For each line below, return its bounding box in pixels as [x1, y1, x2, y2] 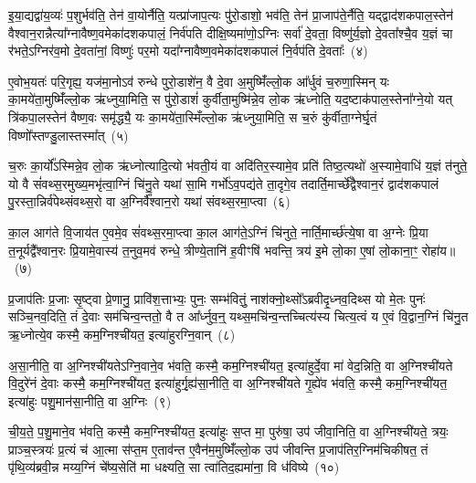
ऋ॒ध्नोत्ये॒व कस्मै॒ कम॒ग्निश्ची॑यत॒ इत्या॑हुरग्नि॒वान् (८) [8, 324, 236, 343]
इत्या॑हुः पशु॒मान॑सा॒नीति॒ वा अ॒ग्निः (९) [8, 391, 172, 410]
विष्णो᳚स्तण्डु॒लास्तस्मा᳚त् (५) [8, 125, 129, 144]
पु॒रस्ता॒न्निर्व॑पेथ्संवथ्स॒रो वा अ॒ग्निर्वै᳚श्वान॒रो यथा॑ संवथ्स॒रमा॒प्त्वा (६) [8, 192, 291, 211]
